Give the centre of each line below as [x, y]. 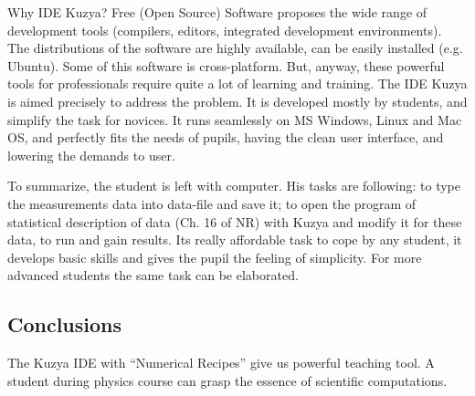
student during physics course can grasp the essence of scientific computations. [227, 380]
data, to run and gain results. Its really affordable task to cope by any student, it [235, 240]
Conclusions [65, 324]
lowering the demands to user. [91, 155]
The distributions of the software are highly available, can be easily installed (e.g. [235, 48]
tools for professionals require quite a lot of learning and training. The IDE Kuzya [237, 83]
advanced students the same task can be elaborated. [153, 275]
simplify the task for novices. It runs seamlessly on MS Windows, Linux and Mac [235, 119]
